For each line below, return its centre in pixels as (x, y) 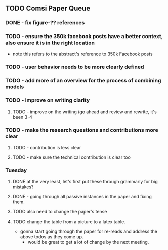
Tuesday (16, 170)
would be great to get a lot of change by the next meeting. (88, 242)
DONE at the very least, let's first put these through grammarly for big (85, 182)
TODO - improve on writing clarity (48, 100)
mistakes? (23, 187)
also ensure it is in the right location (50, 43)
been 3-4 (23, 117)
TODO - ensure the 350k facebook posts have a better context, (84, 37)
